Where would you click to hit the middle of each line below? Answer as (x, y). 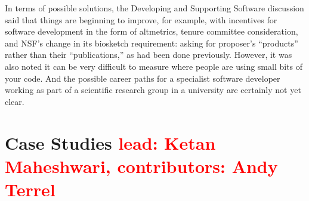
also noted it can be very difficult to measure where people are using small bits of (154, 66)
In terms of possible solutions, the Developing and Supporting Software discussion (154, 8)
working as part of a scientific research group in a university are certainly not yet (153, 90)
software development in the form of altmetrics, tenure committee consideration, (152, 31)
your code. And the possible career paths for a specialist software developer (143, 78)
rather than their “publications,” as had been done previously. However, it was (149, 55)
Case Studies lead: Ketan (110, 142)
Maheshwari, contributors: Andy (141, 166)
